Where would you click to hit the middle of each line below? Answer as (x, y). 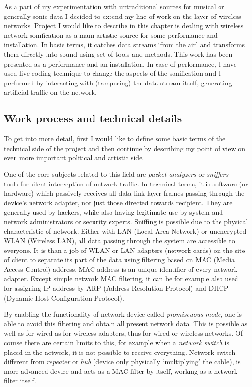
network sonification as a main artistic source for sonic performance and (111, 35)
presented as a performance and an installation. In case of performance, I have (120, 63)
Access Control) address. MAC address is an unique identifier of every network (121, 269)
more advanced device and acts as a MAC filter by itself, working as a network (121, 371)
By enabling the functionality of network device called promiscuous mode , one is (123, 314)
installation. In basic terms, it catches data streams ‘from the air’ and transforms (125, 44)
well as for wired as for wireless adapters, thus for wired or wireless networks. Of (123, 333)
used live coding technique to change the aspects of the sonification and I (112, 73)
